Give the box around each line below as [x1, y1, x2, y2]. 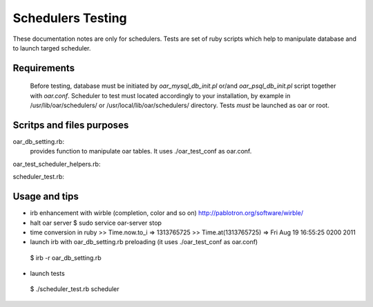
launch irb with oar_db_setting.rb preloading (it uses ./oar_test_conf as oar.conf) [30, 238, 258, 246]
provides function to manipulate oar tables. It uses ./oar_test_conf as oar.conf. [30, 147, 252, 156]
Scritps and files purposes [12, 119, 129, 131]
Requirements [12, 62, 75, 74]
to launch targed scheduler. [12, 44, 91, 52]
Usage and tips [12, 191, 79, 203]
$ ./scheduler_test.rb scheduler [30, 285, 119, 293]
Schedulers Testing [12, 10, 127, 26]
